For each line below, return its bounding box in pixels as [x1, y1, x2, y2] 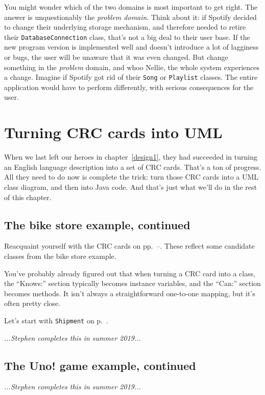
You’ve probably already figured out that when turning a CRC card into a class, [4, 268, 256, 278]
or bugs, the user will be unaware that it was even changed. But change [4, 52, 228, 62]
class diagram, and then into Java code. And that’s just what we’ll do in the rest [4, 181, 257, 192]
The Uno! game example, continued [4, 357, 196, 373]
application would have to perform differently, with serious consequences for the [4, 81, 254, 92]
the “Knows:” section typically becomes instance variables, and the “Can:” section [4, 278, 261, 289]
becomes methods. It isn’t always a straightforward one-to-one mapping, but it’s [4, 288, 255, 298]
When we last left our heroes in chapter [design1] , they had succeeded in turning [4, 151, 257, 162]
